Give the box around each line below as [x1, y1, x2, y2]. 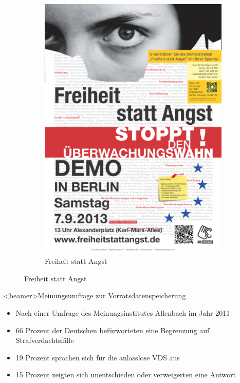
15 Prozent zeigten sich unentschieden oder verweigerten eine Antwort [15, 369, 236, 380]
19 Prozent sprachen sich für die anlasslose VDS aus [15, 352, 180, 362]
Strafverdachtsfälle [15, 335, 74, 346]
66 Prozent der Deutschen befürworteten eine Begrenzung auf [15, 324, 210, 335]
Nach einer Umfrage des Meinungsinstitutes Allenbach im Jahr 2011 [15, 307, 230, 318]
